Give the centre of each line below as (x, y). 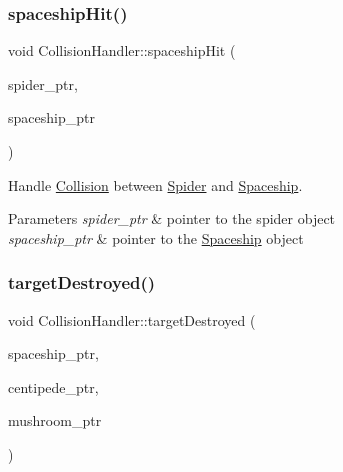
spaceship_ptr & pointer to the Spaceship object (156, 237)
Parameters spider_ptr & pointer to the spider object (172, 218)
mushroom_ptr (55, 420)
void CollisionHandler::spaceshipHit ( (122, 50)
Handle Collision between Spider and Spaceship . (155, 184)
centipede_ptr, (53, 386)
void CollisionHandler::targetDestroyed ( (132, 319)
